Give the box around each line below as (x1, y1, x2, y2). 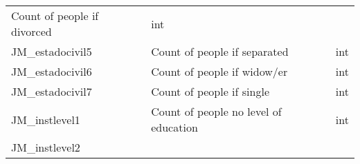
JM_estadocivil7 (11, 83, 92, 99)
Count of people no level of (151, 103, 282, 119)
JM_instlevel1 (11, 111, 80, 127)
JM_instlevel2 (11, 139, 80, 155)
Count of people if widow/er (151, 63, 288, 79)
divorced (11, 23, 52, 39)
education (151, 119, 198, 135)
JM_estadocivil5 (11, 43, 92, 59)
